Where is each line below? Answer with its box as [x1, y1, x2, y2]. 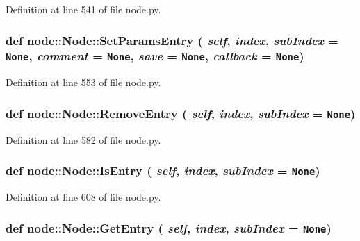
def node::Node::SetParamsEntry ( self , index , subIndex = [6, 31, 338, 49]
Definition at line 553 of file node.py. [6, 75, 161, 90]
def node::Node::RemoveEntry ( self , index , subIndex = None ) [6, 104, 356, 122]
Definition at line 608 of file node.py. [6, 190, 161, 204]
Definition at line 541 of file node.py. [6, 2, 161, 16]
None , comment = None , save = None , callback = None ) [6, 47, 304, 65]
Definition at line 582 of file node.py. [6, 132, 161, 147]
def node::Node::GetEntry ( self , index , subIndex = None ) [6, 219, 332, 236]
